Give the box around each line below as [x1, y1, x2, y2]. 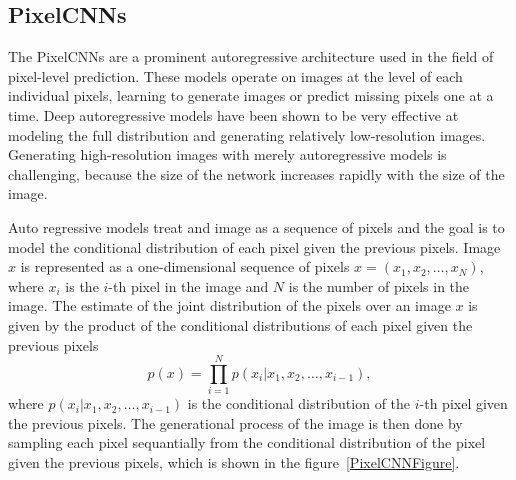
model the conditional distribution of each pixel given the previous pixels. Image [8, 236, 501, 257]
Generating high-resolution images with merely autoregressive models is [8, 144, 447, 165]
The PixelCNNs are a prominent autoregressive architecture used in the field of [8, 46, 494, 67]
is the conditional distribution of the [187, 393, 411, 414]
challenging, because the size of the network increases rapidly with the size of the [8, 163, 505, 184]
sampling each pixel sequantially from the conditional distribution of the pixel [8, 432, 486, 453]
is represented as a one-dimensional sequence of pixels [20, 256, 350, 277]
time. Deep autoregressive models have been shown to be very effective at [8, 104, 459, 125]
